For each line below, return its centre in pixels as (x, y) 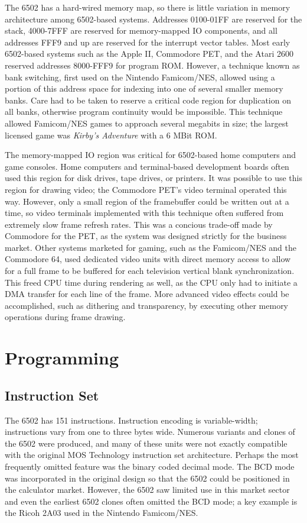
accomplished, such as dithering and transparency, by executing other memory (147, 305)
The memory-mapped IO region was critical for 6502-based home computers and (151, 155)
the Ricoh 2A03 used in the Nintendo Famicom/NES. (102, 513)
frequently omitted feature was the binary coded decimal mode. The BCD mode (150, 466)
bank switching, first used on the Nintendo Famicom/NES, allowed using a (140, 77)
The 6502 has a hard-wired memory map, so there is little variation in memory (148, 7)
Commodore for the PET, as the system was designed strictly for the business (146, 236)
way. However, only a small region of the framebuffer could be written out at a (147, 201)
